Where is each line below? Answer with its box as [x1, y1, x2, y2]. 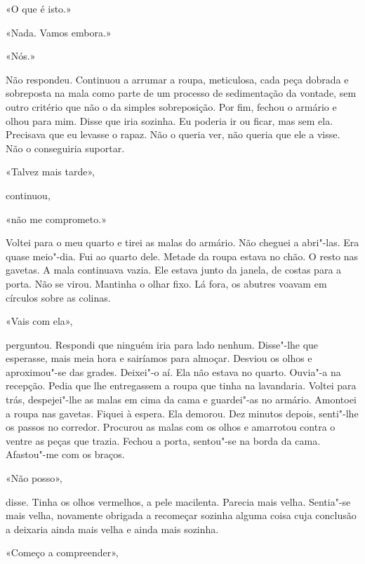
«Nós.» [6, 48, 36, 63]
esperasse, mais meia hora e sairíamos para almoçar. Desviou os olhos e [6, 351, 312, 365]
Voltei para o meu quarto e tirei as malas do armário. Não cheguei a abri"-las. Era [6, 235, 359, 250]
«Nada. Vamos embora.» [6, 25, 112, 39]
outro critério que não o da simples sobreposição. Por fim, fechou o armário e [6, 99, 337, 114]
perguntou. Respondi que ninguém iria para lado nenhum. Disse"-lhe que [6, 337, 319, 351]
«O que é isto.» [6, 1, 72, 15]
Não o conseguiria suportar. [6, 140, 125, 155]
